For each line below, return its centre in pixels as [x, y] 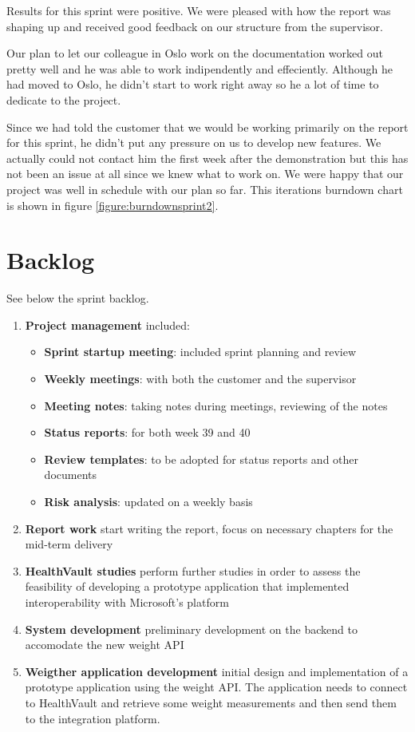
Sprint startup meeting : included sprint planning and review [200, 352]
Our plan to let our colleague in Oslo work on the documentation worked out [195, 53]
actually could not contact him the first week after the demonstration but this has [207, 158]
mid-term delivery [69, 544]
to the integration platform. [93, 718]
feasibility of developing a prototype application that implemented [187, 586]
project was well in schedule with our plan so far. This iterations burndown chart [205, 189]
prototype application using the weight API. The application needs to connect [216, 687]
